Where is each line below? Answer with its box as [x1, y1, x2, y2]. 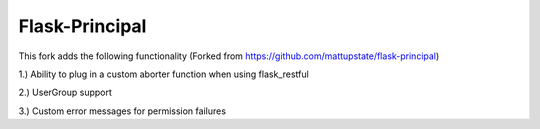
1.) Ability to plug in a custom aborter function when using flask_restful [18, 68, 309, 80]
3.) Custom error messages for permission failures [18, 105, 227, 117]
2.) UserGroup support [18, 86, 112, 99]
